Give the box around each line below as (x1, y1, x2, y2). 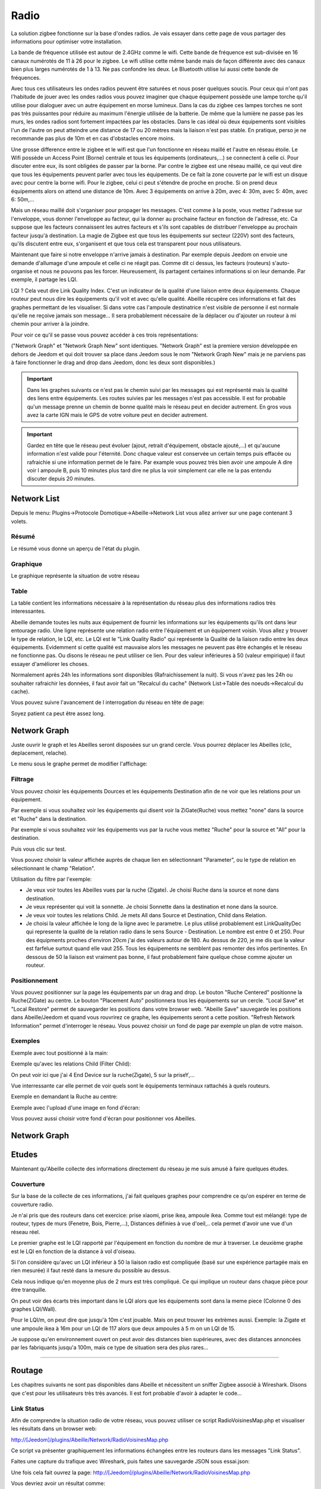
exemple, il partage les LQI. (11, 276, 78, 283)
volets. (11, 518, 28, 525)
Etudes (11, 1150, 38, 1160)
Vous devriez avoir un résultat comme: (11, 1480, 106, 1487)
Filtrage (11, 775, 34, 783)
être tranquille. (11, 1286, 47, 1294)
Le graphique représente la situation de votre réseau (11, 572, 140, 579)
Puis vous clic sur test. (11, 845, 67, 852)
